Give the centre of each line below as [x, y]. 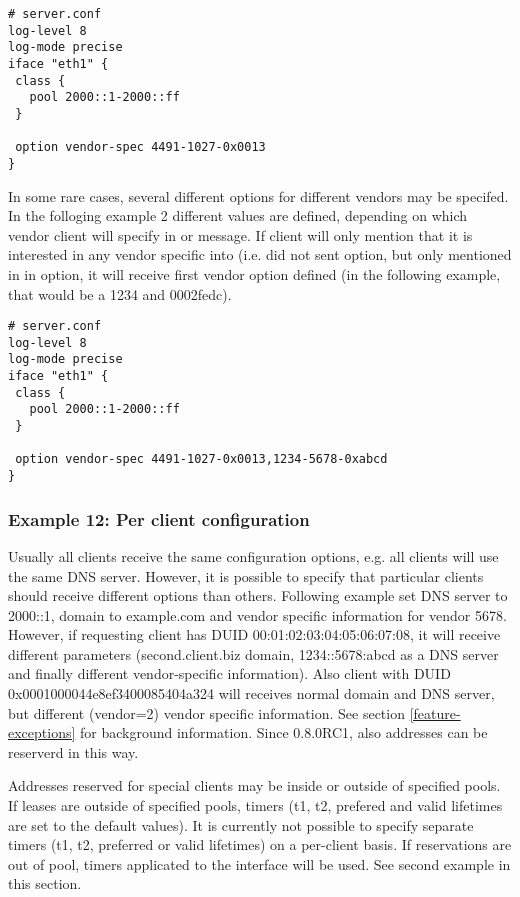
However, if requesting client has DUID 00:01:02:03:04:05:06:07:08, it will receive [254, 634]
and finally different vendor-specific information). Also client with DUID [229, 673]
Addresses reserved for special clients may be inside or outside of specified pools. [254, 785]
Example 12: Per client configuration [159, 518]
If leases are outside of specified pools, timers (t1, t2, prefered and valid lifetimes [255, 805]
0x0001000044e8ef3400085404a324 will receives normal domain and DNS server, [251, 693]
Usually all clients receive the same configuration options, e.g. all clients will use [253, 555]
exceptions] [42, 732]
